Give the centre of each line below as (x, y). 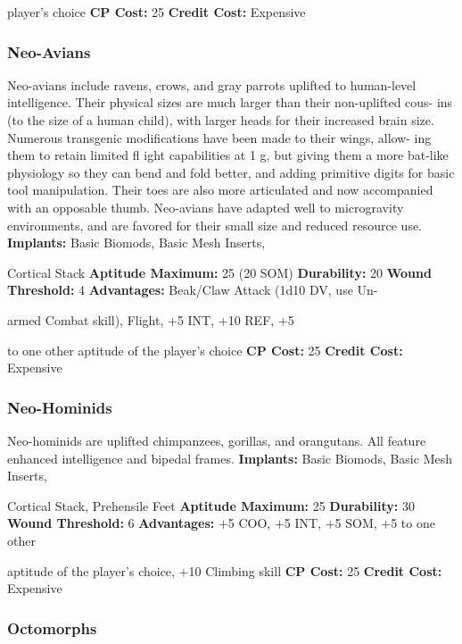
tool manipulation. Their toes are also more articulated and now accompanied (220, 190)
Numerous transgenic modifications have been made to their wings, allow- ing (219, 137)
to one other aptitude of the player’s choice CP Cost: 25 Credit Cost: (205, 350)
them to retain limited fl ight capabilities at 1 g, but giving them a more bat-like (228, 155)
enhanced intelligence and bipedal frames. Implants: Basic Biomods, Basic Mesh (230, 458)
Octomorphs (52, 627)
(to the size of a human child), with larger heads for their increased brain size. (221, 120)
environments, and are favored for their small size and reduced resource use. (215, 225)
